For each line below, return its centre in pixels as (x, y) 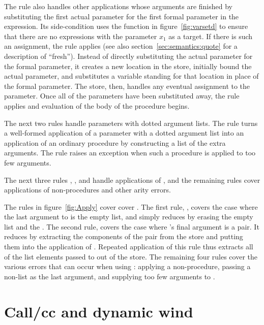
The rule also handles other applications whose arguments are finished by (119, 6)
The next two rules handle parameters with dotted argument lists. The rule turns (131, 123)
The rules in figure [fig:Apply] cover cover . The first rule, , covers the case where (131, 206)
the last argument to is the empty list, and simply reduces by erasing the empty (129, 217)
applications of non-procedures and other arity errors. (87, 190)
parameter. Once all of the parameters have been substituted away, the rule (122, 96)
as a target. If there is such (211, 36)
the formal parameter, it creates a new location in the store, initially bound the (128, 66)
